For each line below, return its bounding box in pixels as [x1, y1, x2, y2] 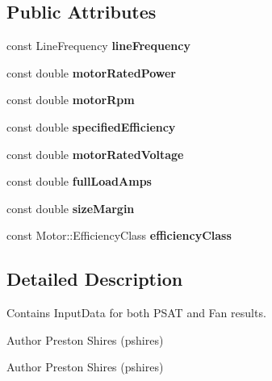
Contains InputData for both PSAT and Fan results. [6, 304, 266, 321]
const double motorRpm [6, 91, 135, 108]
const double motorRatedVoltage [6, 145, 184, 162]
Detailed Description [6, 266, 183, 291]
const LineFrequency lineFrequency [6, 37, 190, 54]
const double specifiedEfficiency [6, 118, 176, 135]
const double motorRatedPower [6, 64, 177, 81]
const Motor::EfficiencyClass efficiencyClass [6, 227, 232, 244]
